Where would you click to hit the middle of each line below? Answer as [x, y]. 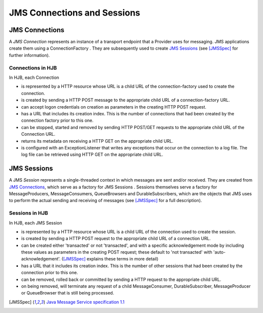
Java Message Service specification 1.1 [85, 302]
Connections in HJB [33, 68]
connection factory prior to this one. [57, 120]
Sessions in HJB [28, 213]
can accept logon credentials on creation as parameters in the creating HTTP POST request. [114, 107]
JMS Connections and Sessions [75, 13]
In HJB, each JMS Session [36, 223]
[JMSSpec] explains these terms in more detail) [111, 259]
